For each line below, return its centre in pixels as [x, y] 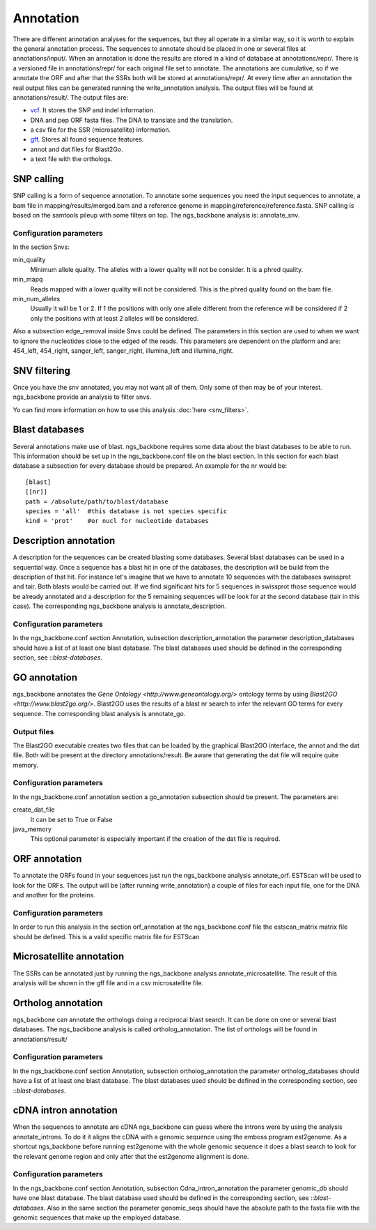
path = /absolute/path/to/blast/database [97, 501]
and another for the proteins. [54, 895]
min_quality [29, 260]
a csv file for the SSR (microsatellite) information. [101, 130]
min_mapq [28, 280]
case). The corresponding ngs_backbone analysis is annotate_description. [119, 606]
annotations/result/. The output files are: [71, 97]
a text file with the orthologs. [71, 159]
